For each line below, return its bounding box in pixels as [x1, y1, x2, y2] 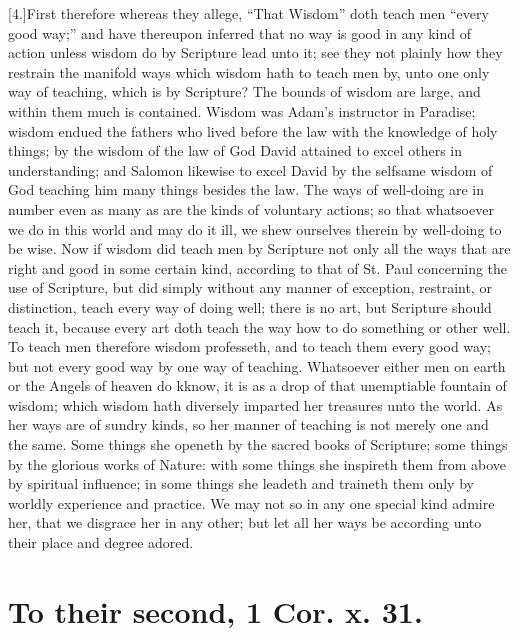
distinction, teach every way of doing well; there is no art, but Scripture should [8, 296, 492, 317]
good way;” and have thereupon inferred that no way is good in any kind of [8, 22, 472, 43]
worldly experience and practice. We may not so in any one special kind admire [8, 492, 495, 513]
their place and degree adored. [8, 532, 194, 553]
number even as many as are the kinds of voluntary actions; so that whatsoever [8, 198, 494, 219]
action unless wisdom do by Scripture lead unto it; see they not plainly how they [8, 42, 503, 63]
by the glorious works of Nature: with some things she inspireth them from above [8, 453, 507, 474]
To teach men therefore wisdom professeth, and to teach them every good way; [8, 336, 491, 357]
